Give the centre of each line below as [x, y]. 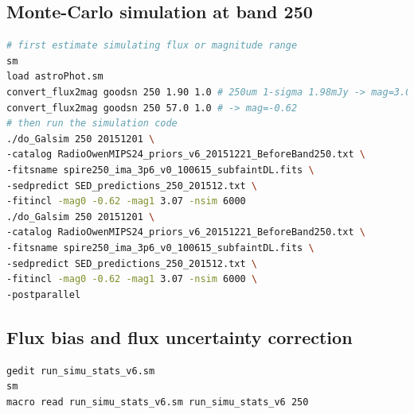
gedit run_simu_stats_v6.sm [81, 371]
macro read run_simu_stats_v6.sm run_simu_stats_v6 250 [158, 402]
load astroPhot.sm [55, 77]
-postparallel [44, 294]
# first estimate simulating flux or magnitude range [152, 46]
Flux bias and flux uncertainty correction [180, 337]
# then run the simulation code [92, 124]
